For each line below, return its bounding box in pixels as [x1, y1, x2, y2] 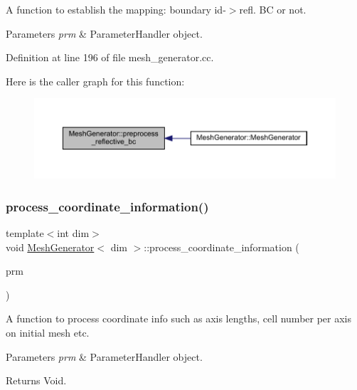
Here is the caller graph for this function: [6, 73, 185, 88]
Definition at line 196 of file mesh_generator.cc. [6, 50, 214, 65]
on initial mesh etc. [6, 325, 90, 340]
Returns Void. [6, 373, 67, 388]
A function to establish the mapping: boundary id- [6, 2, 226, 16]
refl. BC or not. [239, 2, 307, 16]
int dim [57, 226, 90, 241]
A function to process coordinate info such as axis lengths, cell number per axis [6, 311, 352, 326]
